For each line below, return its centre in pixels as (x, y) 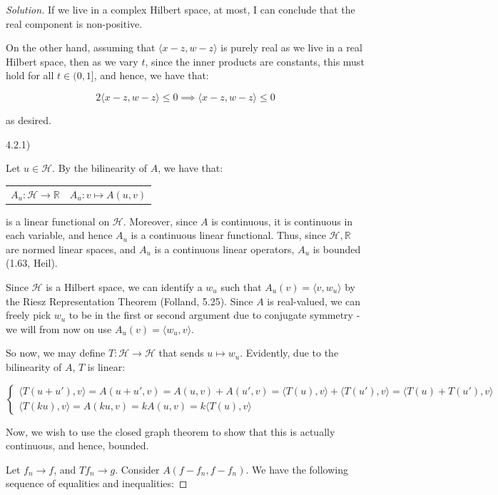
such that (241, 286)
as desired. (29, 119)
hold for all (30, 75)
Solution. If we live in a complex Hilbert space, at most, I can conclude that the (181, 9)
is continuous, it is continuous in (282, 221)
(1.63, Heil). (32, 263)
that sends (181, 353)
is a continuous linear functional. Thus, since (228, 235)
